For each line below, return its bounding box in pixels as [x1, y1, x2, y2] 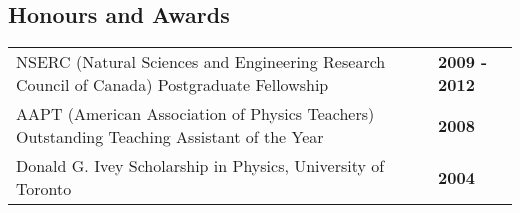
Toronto [16, 177, 72, 201]
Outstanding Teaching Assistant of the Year [16, 125, 324, 149]
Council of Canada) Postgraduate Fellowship [16, 73, 329, 97]
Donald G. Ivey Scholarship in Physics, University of [16, 154, 385, 178]
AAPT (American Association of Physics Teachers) [16, 102, 375, 126]
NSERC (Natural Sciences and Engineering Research [16, 50, 386, 74]
